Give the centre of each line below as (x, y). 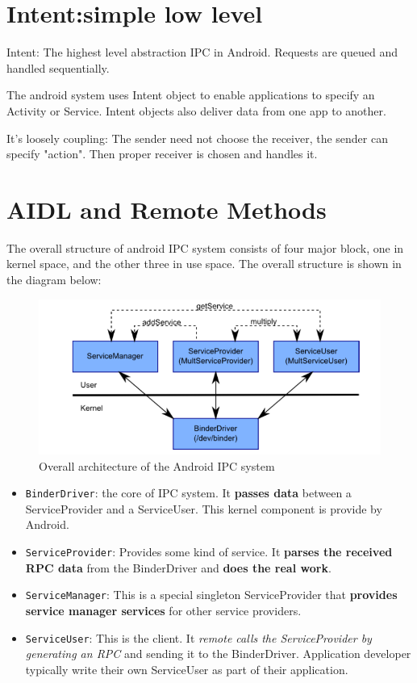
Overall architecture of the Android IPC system (157, 465)
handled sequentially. (58, 67)
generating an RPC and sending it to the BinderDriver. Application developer (218, 654)
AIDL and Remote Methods (167, 209)
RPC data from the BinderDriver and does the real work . (178, 567)
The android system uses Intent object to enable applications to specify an (191, 95)
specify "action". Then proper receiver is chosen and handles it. (162, 154)
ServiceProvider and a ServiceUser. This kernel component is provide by (204, 508)
